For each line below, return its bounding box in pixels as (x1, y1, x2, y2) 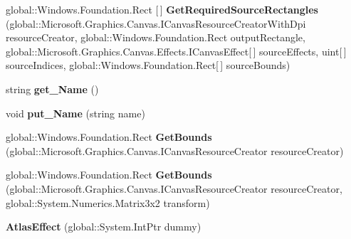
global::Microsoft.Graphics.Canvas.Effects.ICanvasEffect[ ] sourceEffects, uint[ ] (6, 43, 347, 58)
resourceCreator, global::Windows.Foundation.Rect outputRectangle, (6, 30, 305, 45)
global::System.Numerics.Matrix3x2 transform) (6, 195, 210, 210)
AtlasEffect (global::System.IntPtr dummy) (6, 219, 201, 234)
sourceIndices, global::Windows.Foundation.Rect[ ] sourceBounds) (6, 58, 290, 73)
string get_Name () (6, 81, 99, 96)
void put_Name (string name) (6, 105, 145, 120)
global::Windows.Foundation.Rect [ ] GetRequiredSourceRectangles (6, 2, 318, 16)
